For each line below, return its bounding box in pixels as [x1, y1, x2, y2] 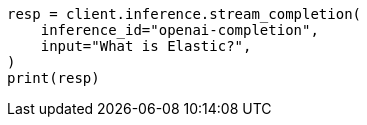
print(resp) [7, 70, 100, 86]
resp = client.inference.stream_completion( [7, 6, 362, 22]
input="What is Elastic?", [40, 38, 252, 54]
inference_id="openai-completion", [40, 22, 319, 38]
